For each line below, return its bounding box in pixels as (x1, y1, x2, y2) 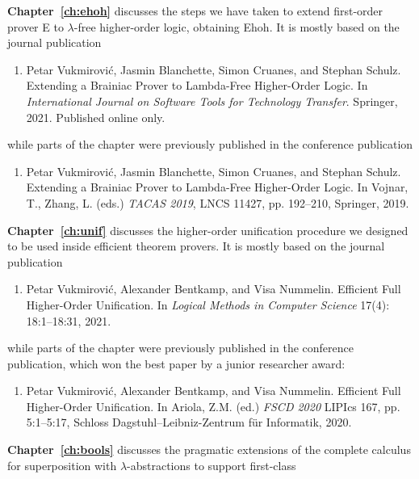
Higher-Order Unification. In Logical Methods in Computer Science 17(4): (26, 296, 390, 313)
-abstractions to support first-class (127, 456, 296, 473)
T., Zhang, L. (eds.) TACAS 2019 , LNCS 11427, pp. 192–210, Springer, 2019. (26, 194, 409, 211)
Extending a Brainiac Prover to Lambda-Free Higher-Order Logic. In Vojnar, (26, 179, 409, 195)
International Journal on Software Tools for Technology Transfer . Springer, (26, 92, 398, 109)
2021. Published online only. (26, 108, 166, 125)
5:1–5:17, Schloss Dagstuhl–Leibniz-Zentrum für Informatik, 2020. (26, 414, 352, 431)
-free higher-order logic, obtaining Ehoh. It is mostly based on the (73, 18, 400, 35)
